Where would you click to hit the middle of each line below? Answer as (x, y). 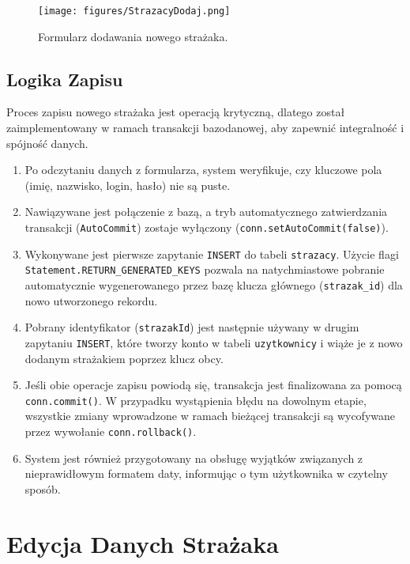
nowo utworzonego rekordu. (91, 300)
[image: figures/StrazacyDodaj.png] (134, 11)
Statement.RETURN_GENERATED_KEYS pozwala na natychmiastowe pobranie (205, 269)
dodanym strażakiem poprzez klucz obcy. (124, 358)
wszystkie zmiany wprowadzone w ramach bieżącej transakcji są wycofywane (210, 416)
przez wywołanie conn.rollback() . (111, 431)
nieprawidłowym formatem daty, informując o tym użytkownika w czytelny (206, 473)
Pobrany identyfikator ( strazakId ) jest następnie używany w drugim (192, 327)
